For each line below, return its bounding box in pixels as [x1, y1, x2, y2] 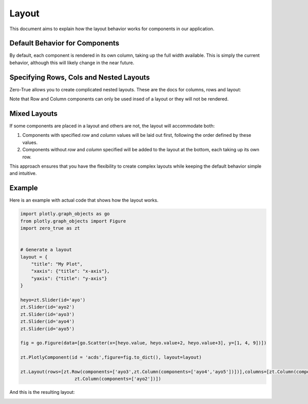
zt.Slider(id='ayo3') [20, 311, 75, 317]
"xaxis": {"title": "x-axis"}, [31, 268, 110, 274]
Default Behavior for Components [9, 39, 120, 48]
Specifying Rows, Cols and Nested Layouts [9, 73, 150, 82]
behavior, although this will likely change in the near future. [9, 59, 134, 66]
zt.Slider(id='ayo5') [20, 326, 75, 332]
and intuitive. [9, 170, 37, 176]
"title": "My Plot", [31, 261, 83, 267]
